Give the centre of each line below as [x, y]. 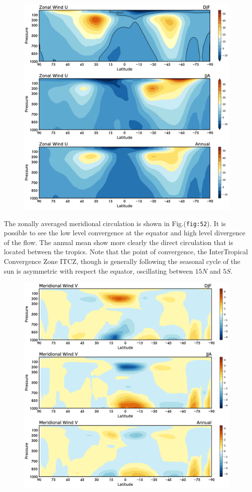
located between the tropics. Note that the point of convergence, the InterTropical [126, 252]
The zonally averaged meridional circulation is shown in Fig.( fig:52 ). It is [115, 223]
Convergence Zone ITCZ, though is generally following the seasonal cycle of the [122, 261]
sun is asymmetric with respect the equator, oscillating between [99, 271]
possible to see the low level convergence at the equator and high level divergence [125, 233]
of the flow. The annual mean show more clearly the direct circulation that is [119, 242]
